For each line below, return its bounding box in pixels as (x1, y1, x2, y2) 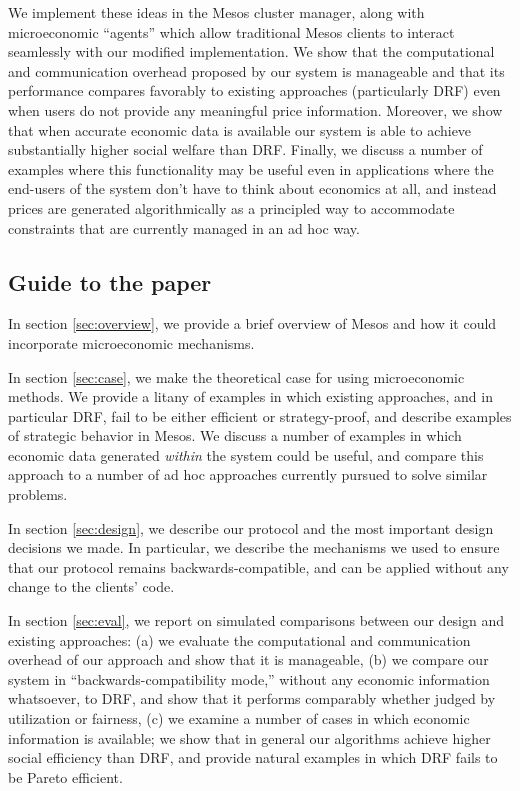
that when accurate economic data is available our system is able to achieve (8, 119, 472, 140)
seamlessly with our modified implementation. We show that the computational (8, 41, 495, 62)
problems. (8, 484, 68, 505)
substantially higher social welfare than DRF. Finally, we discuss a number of (8, 139, 483, 160)
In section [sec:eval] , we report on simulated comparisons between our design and (8, 610, 505, 631)
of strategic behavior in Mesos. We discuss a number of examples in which (8, 425, 462, 446)
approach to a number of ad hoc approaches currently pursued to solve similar (8, 464, 488, 485)
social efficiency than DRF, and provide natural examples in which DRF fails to (8, 747, 498, 768)
